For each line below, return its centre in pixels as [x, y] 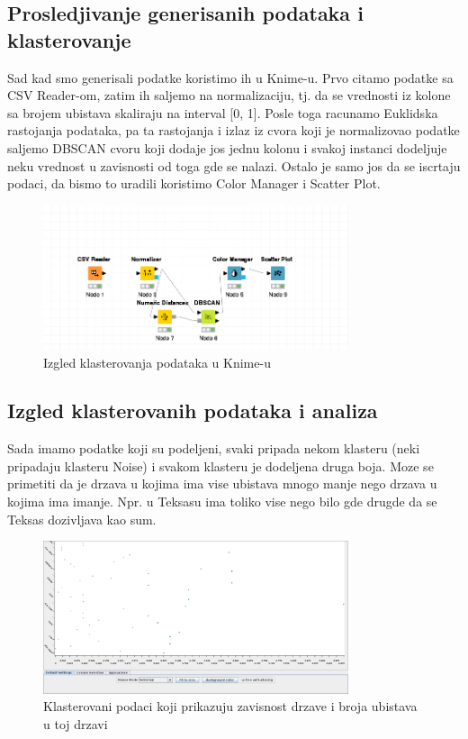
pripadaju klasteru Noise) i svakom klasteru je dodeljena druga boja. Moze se [220, 465]
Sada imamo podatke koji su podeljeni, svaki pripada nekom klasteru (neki [214, 448]
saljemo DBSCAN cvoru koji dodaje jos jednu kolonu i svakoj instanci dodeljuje [227, 147]
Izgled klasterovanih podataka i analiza [193, 411]
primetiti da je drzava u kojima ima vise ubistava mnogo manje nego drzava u [222, 484]
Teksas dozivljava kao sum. [82, 519]
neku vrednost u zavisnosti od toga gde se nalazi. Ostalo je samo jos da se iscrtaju [234, 165]
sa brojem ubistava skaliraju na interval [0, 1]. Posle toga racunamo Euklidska [223, 112]
